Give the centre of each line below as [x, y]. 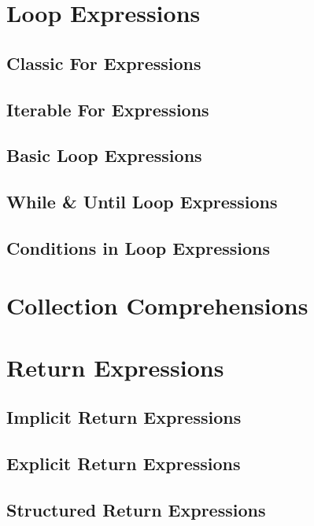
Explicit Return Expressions [124, 463]
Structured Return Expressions [136, 509]
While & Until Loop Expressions [142, 202]
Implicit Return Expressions [124, 417]
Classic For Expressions [104, 63]
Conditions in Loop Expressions [139, 247]
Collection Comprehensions [157, 305]
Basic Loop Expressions [104, 155]
